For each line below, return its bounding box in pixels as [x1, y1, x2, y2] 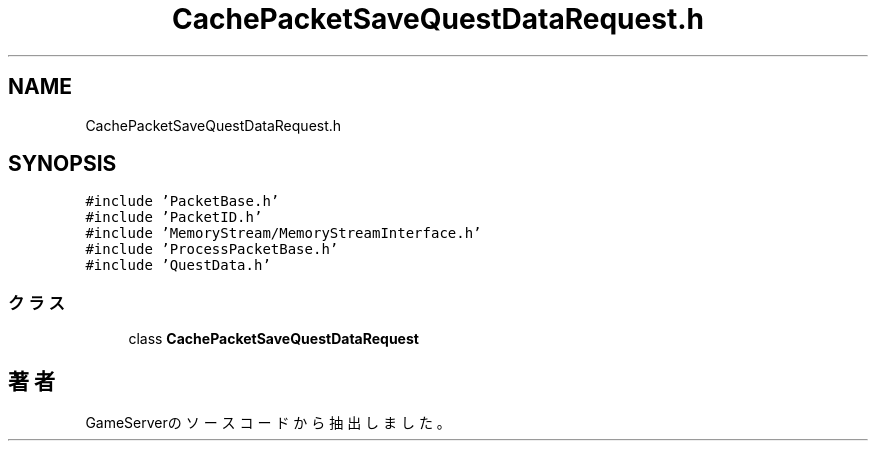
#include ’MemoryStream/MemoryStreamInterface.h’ [85, 225, 482, 242]
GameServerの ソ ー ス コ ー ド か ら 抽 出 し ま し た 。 [85, 414, 451, 432]
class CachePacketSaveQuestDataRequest [128, 330, 419, 348]
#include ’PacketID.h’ [85, 209, 263, 226]
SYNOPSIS [8, 151, 117, 177]
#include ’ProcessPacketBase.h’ [85, 241, 339, 258]
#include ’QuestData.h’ [85, 257, 271, 274]
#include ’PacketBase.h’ [85, 193, 280, 210]
